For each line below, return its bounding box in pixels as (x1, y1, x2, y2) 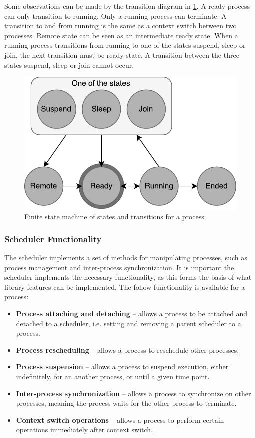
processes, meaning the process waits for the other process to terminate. (16, 398, 237, 408)
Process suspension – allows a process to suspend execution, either (16, 361, 229, 372)
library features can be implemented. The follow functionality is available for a (4, 281, 245, 292)
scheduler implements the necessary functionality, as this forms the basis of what (4, 272, 252, 282)
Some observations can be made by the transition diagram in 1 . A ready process (4, 1, 250, 11)
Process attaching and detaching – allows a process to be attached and (16, 308, 248, 318)
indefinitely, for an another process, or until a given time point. (16, 371, 210, 381)
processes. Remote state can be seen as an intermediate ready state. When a (4, 30, 238, 40)
